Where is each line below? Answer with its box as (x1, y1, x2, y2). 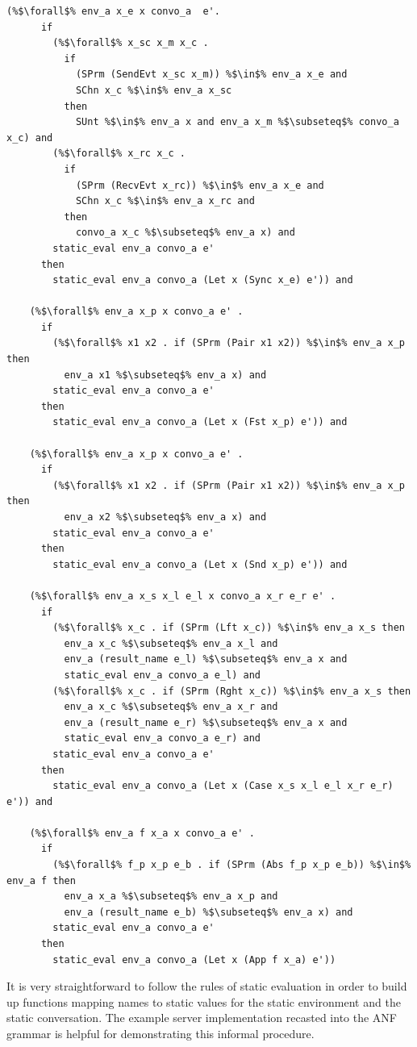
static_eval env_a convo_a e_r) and (64, 732, 261, 745)
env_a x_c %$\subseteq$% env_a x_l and (64, 637, 278, 649)
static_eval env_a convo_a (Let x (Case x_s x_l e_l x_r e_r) (52, 780, 394, 792)
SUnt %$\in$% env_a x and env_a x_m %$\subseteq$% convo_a (75, 116, 399, 128)
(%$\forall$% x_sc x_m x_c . (52, 37, 209, 49)
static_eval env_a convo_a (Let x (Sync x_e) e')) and (52, 274, 353, 286)
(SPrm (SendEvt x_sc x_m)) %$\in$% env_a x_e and (75, 69, 348, 81)
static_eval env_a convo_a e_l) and (64, 669, 261, 681)
